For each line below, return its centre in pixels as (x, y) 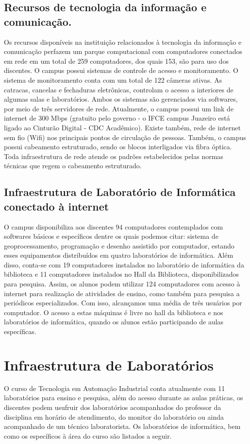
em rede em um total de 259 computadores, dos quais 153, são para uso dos (116, 61)
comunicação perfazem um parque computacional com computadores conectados (123, 51)
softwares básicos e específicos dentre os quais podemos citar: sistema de (111, 236)
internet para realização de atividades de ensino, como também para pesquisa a (122, 293)
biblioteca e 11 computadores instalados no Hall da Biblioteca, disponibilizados (122, 274)
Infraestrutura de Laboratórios (109, 364)
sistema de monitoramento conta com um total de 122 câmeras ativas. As (113, 80)
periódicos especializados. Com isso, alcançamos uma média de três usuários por (123, 303)
